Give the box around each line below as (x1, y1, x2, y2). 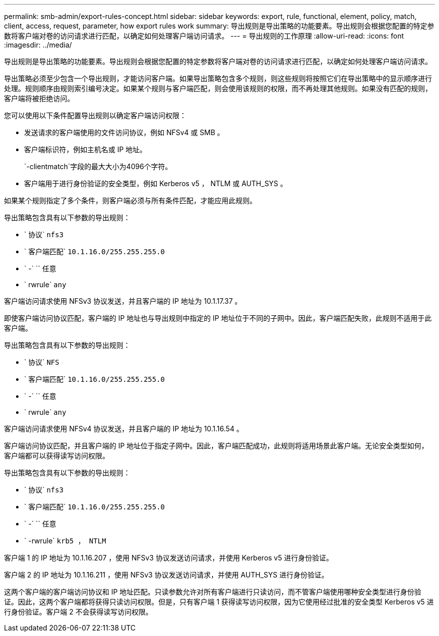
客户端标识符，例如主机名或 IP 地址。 (24, 145, 147, 154)
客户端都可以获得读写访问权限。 (4, 451, 109, 460)
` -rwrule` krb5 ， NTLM (24, 536, 106, 545)
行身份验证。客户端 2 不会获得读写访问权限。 (4, 607, 153, 616)
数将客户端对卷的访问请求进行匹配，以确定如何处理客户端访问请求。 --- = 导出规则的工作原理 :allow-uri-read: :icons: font (4, 32, 404, 40)
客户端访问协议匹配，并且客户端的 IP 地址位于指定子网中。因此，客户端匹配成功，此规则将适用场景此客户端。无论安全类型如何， (4, 441, 428, 450)
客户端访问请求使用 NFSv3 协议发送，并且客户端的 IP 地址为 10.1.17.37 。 (4, 297, 242, 305)
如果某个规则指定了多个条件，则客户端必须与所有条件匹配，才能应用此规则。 (4, 196, 257, 205)
